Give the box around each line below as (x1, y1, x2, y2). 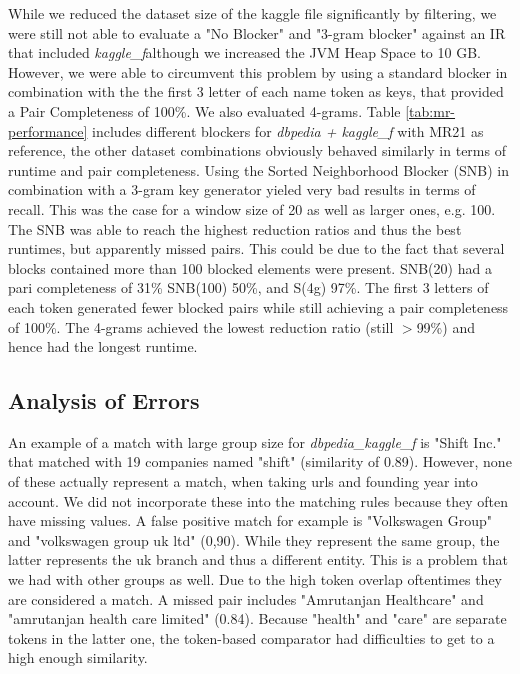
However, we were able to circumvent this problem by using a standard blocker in (8, 61, 508, 82)
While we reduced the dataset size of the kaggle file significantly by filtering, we (8, 3, 497, 23)
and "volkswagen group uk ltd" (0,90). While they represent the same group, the (8, 529, 500, 550)
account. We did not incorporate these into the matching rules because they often (8, 490, 509, 511)
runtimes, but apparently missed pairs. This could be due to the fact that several (8, 238, 505, 259)
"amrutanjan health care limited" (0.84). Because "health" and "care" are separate (8, 608, 507, 629)
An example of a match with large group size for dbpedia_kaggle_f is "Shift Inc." (8, 431, 502, 452)
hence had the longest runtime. (8, 336, 198, 357)
